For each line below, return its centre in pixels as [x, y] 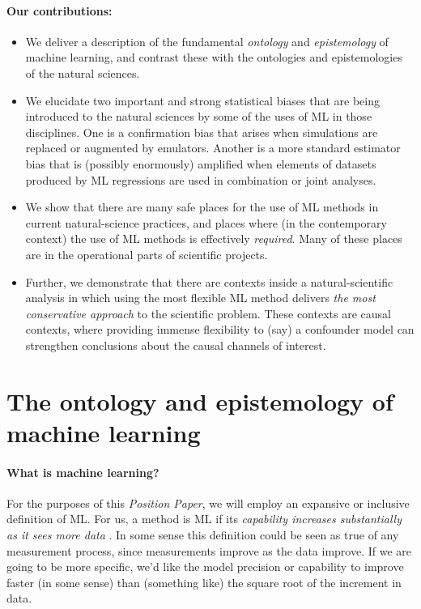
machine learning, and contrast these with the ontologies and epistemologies [214, 57]
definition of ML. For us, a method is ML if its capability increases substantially [204, 519]
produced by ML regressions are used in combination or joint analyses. [201, 179]
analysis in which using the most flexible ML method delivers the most [200, 298]
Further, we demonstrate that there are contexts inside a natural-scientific [209, 281]
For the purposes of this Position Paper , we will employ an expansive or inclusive [208, 503]
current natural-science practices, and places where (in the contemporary [206, 222]
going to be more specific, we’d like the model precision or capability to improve [205, 566]
